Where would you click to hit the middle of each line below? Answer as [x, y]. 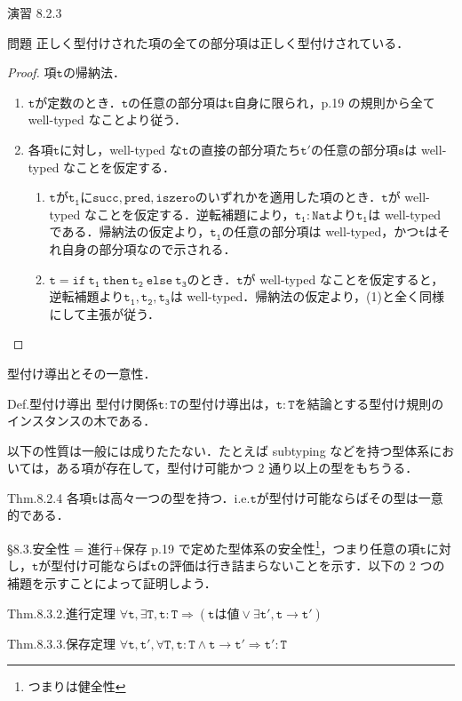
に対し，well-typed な [121, 149]
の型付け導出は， [226, 403]
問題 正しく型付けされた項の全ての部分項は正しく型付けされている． [208, 42]
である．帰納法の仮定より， [130, 231]
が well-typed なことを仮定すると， [343, 279]
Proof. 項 [32, 72]
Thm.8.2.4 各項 [49, 497]
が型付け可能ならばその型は [337, 497]
